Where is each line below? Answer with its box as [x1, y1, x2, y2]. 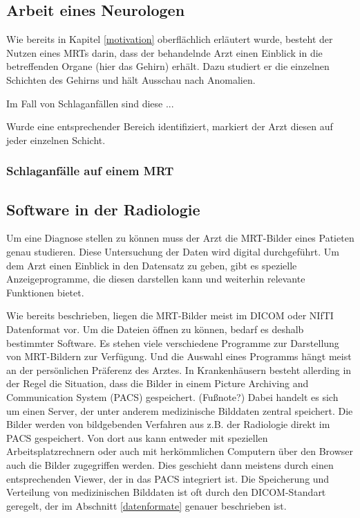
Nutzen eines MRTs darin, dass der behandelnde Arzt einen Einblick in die [6, 45, 323, 60]
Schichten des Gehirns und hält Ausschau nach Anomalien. [6, 72, 256, 87]
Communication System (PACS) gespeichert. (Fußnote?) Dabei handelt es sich [6, 389, 339, 404]
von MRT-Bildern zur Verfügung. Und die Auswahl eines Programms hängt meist [6, 349, 352, 364]
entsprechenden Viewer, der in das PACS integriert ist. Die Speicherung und [6, 471, 330, 485]
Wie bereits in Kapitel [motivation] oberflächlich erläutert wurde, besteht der [6, 32, 333, 46]
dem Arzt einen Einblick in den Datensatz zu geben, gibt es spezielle [6, 258, 297, 272]
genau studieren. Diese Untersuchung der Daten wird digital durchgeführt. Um [6, 244, 339, 258]
